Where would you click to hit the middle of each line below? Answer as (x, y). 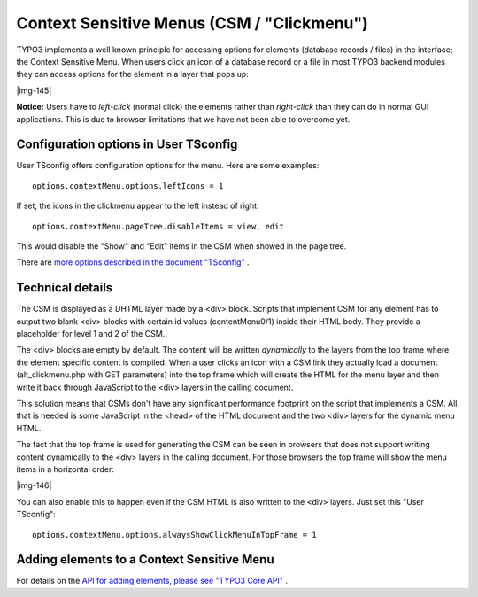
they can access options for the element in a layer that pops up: (133, 74)
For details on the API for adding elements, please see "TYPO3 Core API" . (152, 581)
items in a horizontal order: (65, 469)
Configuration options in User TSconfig (127, 145)
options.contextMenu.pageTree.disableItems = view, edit (158, 226)
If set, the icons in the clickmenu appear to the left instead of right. (138, 206)
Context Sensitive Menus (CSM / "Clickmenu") (193, 23)
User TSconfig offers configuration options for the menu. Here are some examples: (168, 166)
